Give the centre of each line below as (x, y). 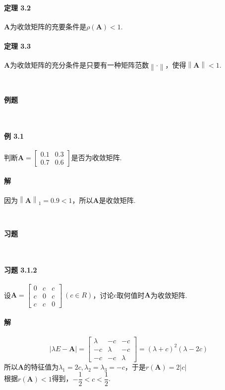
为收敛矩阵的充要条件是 (48, 26)
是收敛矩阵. (117, 200)
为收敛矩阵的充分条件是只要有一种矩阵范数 (80, 65)
